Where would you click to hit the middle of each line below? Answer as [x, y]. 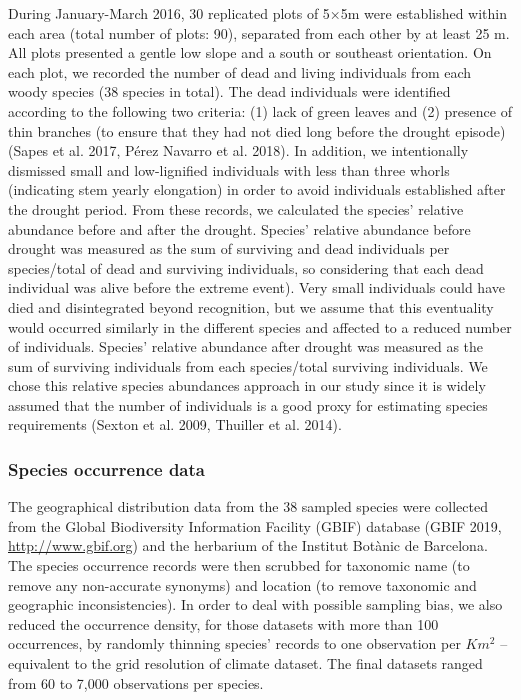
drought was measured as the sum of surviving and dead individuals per [229, 248]
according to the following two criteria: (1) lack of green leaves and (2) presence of [260, 110]
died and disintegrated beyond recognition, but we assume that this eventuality [251, 306]
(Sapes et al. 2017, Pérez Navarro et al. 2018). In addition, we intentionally [238, 150]
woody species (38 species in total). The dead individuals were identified [229, 91]
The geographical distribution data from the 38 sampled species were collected [248, 506]
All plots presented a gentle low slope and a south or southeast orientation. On [250, 52]
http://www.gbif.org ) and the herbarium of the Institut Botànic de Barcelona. [248, 545]
